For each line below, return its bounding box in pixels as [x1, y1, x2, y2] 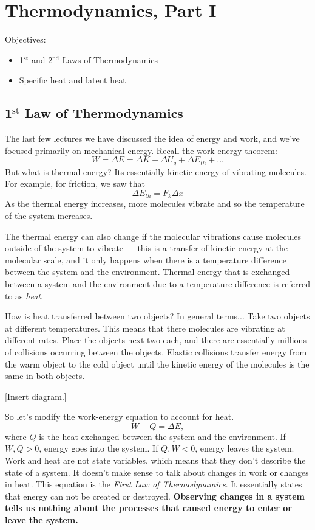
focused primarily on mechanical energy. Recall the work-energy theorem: [5, 144, 277, 156]
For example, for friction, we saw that [5, 177, 145, 190]
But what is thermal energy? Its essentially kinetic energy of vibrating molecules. [5, 165, 307, 178]
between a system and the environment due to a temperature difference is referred [5, 277, 310, 290]
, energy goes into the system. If [39, 442, 158, 455]
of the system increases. [5, 209, 93, 221]
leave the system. [5, 514, 78, 526]
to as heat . [5, 289, 43, 302]
